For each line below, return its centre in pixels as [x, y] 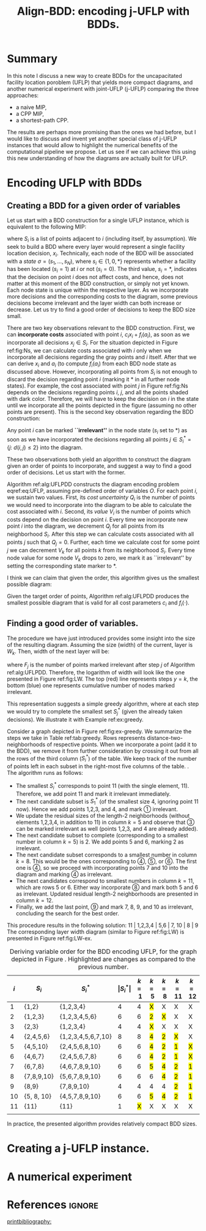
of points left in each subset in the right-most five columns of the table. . [98, 766]
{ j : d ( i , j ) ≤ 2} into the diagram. [45, 447]
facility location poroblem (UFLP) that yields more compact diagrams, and [100, 82]
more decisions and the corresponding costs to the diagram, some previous [102, 297]
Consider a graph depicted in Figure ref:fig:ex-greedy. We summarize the [99, 731]
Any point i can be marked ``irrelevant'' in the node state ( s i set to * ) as [97, 431]
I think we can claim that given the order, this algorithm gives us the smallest [103, 578]
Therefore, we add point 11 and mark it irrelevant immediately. [93, 794]
